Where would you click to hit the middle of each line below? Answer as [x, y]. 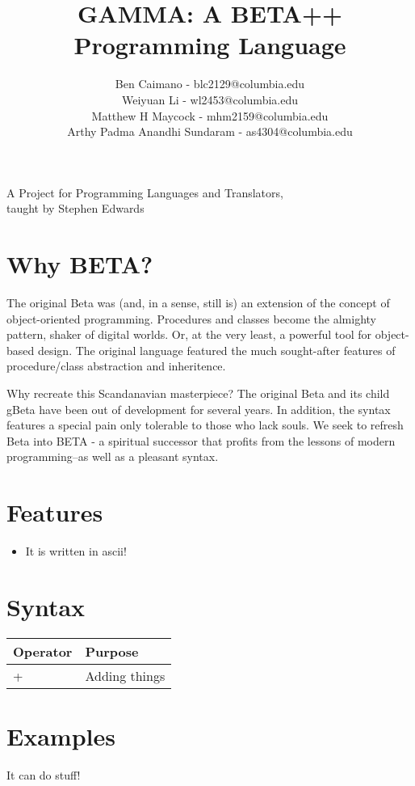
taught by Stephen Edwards [75, 208]
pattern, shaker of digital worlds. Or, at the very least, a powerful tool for [189, 334]
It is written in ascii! [76, 551]
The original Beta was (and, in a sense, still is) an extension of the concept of [198, 302]
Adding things [125, 675]
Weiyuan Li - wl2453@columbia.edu [210, 99]
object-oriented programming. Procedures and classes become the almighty [192, 318]
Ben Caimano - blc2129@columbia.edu [210, 84]
